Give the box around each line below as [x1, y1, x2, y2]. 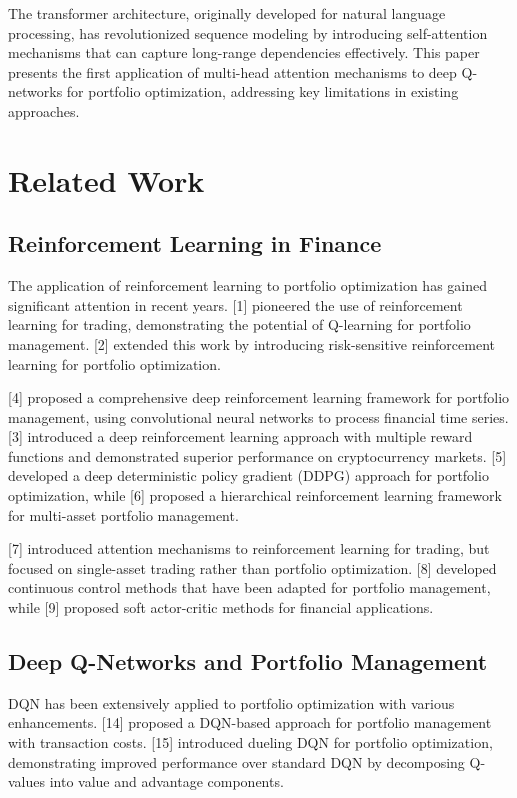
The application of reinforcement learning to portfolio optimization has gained [8, 275, 488, 296]
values [8, 771, 46, 792]
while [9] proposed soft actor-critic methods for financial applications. [8, 597, 434, 618]
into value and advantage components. [49, 771, 284, 792]
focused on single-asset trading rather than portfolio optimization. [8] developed [8, 557, 497, 578]
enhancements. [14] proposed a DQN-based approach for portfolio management [8, 712, 492, 733]
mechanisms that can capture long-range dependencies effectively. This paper [8, 42, 480, 63]
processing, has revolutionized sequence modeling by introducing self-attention [8, 22, 488, 43]
